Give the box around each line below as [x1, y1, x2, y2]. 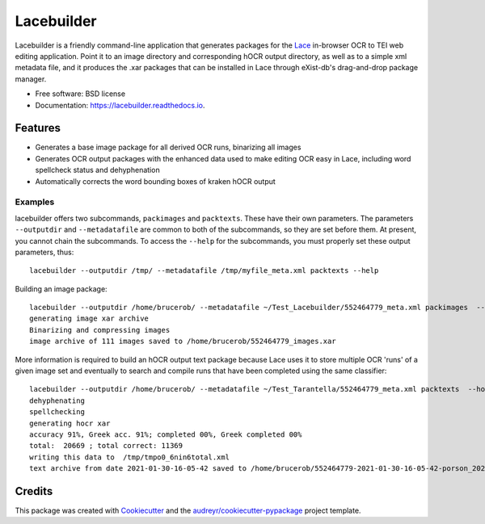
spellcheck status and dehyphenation [35, 166, 161, 175]
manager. [15, 73, 47, 84]
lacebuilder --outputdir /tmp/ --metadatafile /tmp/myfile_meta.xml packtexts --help [29, 266, 379, 275]
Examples [15, 196, 55, 208]
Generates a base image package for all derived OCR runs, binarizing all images [35, 142, 302, 153]
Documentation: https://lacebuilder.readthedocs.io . [35, 100, 205, 110]
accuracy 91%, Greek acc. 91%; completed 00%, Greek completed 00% [29, 430, 302, 439]
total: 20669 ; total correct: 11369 [29, 441, 183, 451]
